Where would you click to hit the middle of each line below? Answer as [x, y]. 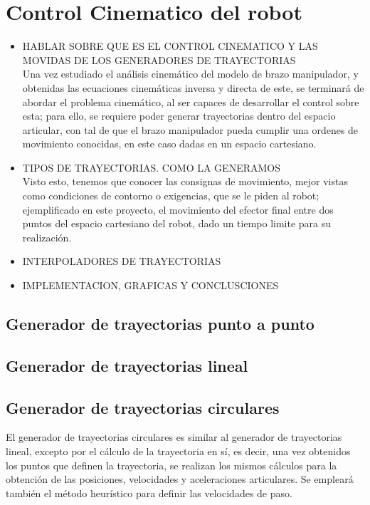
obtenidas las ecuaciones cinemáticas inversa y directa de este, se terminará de [193, 87]
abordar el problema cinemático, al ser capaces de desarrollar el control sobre [191, 101]
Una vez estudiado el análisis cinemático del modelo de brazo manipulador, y [190, 74]
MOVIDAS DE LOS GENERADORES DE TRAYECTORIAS [159, 59]
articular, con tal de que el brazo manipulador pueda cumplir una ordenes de [190, 129]
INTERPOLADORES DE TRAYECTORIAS [122, 261]
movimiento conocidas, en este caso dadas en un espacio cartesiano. [169, 144]
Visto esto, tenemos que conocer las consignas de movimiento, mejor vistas [185, 181]
